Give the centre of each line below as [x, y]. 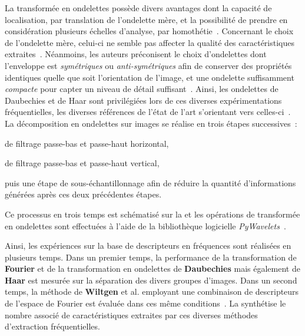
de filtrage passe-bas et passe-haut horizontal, [87, 143]
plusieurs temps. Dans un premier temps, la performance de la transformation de [151, 257]
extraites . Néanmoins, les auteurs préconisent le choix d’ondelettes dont [136, 54]
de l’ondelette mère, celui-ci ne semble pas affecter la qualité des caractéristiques [150, 42]
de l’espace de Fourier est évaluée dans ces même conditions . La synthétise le [145, 303]
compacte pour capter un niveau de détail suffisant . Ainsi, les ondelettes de [142, 89]
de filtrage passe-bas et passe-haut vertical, [82, 163]
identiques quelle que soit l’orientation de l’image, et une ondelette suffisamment [150, 77]
